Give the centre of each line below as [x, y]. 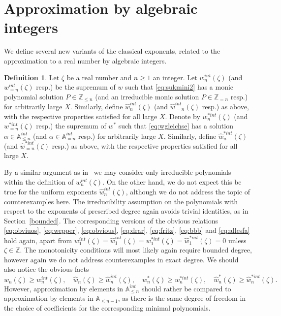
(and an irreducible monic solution [147, 96]
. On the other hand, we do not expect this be [172, 181]
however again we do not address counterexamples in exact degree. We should [121, 259]
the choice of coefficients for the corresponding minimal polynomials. [107, 307]
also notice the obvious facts [47, 269]
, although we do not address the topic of [188, 191]
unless [237, 240]
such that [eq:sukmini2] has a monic [179, 87]
